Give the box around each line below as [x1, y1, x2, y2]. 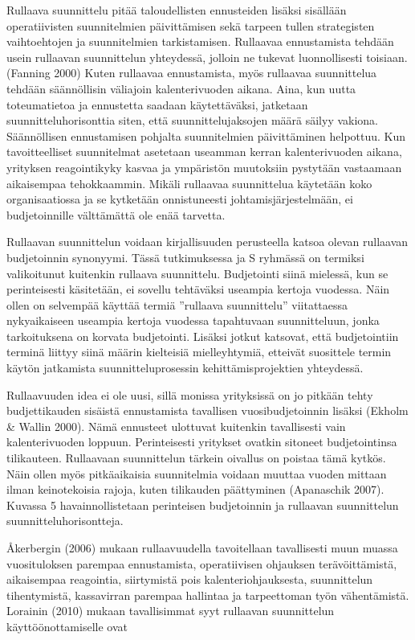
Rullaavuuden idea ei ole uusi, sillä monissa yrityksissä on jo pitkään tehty [6, 386, 373, 403]
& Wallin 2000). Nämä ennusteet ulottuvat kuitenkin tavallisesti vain [6, 417, 346, 434]
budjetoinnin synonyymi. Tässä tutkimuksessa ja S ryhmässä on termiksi [6, 248, 364, 265]
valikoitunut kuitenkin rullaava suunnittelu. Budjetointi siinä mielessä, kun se [6, 265, 389, 281]
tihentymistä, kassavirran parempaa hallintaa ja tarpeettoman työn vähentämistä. [6, 586, 409, 603]
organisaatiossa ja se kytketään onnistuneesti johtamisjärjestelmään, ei [6, 191, 353, 207]
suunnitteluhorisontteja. [6, 512, 124, 529]
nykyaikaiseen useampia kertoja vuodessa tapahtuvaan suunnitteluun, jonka [6, 312, 380, 329]
